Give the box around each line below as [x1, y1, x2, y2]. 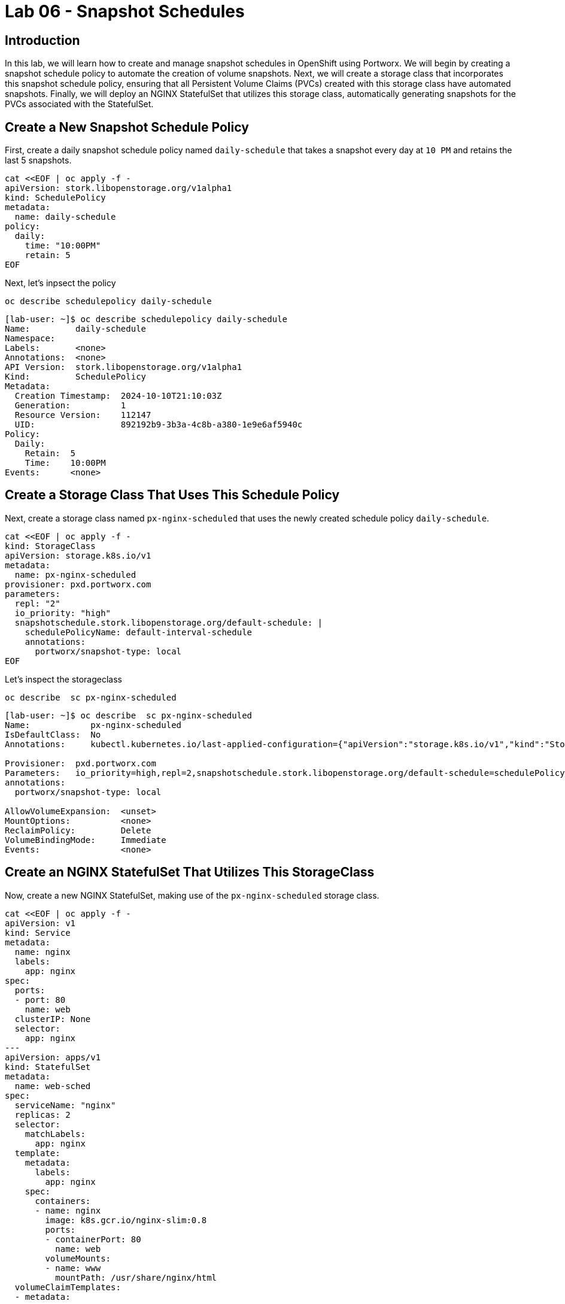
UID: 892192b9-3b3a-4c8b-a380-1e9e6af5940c [14, 420, 303, 430]
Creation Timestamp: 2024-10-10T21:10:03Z [14, 391, 222, 401]
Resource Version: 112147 [14, 410, 151, 420]
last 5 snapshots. [5, 155, 72, 166]
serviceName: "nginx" [14, 1100, 116, 1110]
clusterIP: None [14, 1014, 91, 1024]
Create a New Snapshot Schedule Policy [5, 119, 249, 135]
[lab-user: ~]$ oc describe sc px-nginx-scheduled [5, 710, 253, 720]
